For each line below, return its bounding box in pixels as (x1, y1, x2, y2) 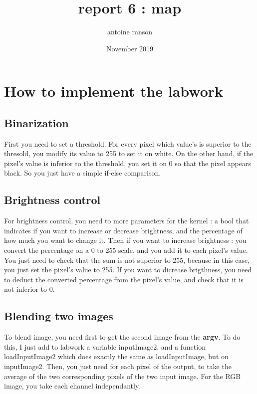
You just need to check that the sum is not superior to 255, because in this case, (4, 254, 250, 265)
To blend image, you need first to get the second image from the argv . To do (4, 332, 241, 342)
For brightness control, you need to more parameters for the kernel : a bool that (4, 215, 249, 226)
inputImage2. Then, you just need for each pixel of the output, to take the (4, 361, 232, 372)
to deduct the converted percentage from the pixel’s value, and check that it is (4, 274, 244, 284)
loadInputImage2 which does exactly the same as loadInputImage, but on (4, 351, 229, 362)
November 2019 (106, 43, 154, 53)
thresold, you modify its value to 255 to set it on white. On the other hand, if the (4, 148, 254, 159)
